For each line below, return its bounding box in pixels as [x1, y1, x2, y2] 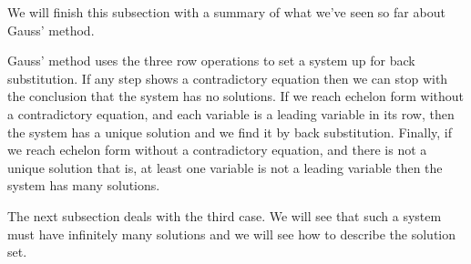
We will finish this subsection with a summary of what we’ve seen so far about [7, 3, 445, 21]
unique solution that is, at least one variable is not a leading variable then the [7, 157, 443, 177]
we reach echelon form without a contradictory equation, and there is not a [7, 140, 427, 159]
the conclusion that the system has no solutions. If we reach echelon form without [7, 86, 465, 106]
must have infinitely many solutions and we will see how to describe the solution [7, 224, 456, 243]
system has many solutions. [7, 176, 160, 195]
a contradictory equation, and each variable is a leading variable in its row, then [7, 104, 455, 123]
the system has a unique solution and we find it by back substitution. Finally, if [7, 122, 452, 141]
